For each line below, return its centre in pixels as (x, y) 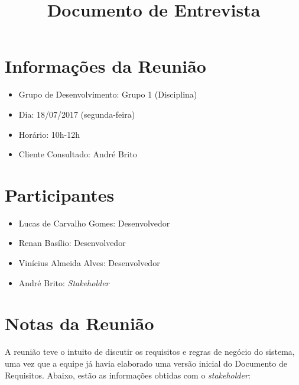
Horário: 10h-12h (49, 134)
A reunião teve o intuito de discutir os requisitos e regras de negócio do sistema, (150, 352)
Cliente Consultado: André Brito (78, 154)
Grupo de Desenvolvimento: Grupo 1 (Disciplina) (108, 94)
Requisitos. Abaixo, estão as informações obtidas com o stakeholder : (128, 375)
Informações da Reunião (105, 66)
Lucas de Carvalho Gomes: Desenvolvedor (94, 223)
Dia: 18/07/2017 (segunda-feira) (77, 114)
